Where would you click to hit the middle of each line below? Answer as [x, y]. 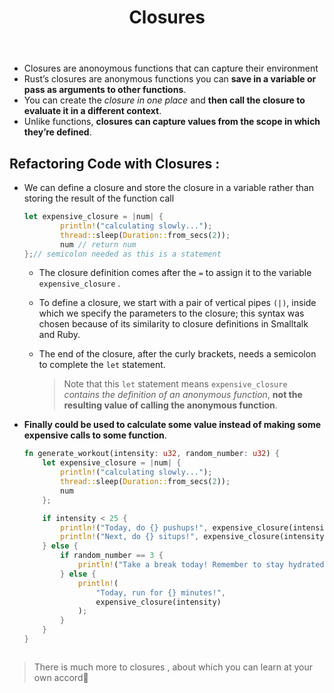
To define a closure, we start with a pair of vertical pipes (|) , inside [177, 303]
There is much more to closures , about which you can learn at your [173, 667]
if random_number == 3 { [112, 556]
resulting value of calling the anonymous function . [170, 405]
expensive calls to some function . [95, 435]
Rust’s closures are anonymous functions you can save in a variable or [170, 79]
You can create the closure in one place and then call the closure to [164, 100]
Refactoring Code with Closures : [115, 163]
